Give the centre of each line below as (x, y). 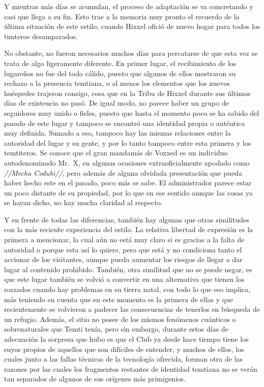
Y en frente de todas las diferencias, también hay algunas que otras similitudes (127, 219)
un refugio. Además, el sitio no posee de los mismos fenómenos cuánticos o (120, 319)
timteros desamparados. (41, 36)
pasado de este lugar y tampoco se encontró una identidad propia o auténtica (125, 123)
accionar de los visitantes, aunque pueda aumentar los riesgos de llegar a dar (123, 259)
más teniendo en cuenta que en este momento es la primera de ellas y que (119, 299)
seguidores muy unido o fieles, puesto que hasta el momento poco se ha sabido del (132, 112)
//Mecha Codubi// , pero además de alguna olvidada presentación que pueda (123, 172)
